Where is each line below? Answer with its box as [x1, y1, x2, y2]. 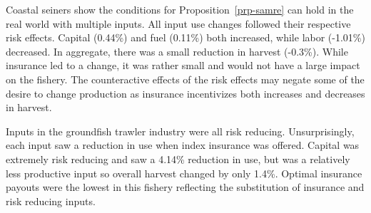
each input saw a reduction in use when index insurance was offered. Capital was [6, 137, 360, 152]
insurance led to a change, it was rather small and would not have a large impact [6, 58, 360, 73]
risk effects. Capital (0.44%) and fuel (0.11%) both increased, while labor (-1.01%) [6, 30, 365, 45]
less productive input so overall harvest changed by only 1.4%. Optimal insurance [6, 165, 362, 180]
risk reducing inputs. [6, 193, 96, 208]
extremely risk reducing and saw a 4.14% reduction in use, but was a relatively [6, 151, 350, 166]
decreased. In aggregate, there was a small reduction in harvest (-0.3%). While [6, 43, 348, 58]
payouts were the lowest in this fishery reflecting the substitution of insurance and [6, 180, 365, 194]
